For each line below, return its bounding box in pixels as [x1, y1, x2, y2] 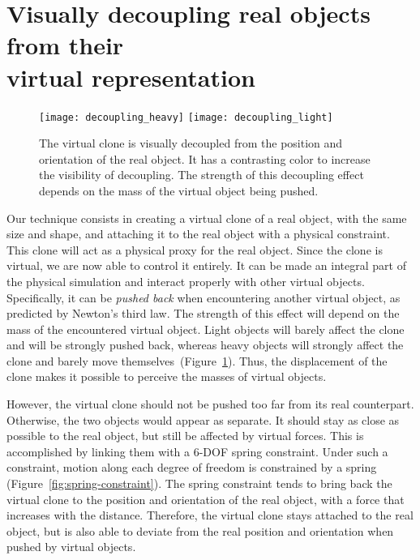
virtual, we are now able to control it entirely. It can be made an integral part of [6, 257, 406, 274]
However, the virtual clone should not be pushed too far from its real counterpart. [6, 395, 414, 413]
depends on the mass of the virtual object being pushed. [39, 182, 319, 199]
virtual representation [6, 60, 255, 93]
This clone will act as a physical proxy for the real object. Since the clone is [6, 241, 383, 258]
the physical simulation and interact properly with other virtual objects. [6, 272, 365, 289]
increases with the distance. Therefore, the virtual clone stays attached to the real [6, 507, 414, 524]
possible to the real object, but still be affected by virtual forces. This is [6, 427, 364, 444]
